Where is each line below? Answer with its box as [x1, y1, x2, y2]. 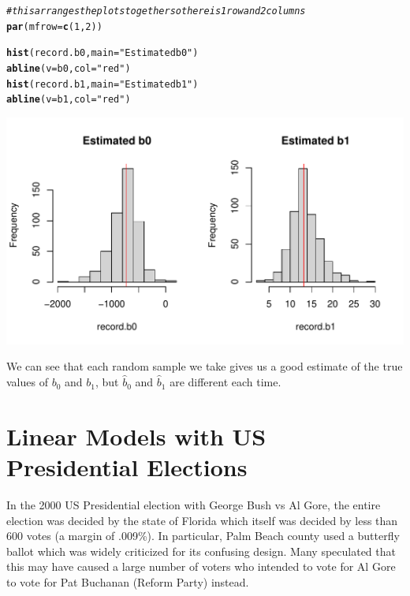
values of [6, 374, 48, 390]
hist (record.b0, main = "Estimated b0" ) [6, 47, 199, 59]
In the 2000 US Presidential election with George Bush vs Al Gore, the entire [6, 496, 381, 512]
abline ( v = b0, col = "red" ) [6, 62, 131, 74]
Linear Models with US [6, 419, 266, 452]
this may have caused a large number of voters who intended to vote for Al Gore [6, 558, 396, 575]
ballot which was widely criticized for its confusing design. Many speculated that [6, 542, 396, 559]
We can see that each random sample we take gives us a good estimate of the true [6, 358, 403, 374]
